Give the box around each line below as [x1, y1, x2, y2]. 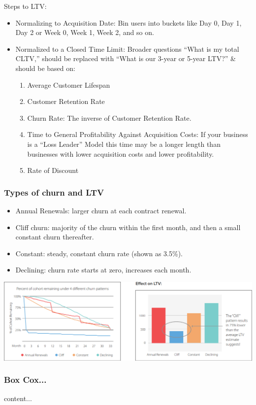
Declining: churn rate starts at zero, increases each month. [15, 265, 192, 275]
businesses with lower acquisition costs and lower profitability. [27, 148, 214, 159]
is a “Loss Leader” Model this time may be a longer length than [27, 138, 221, 149]
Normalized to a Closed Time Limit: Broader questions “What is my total [15, 43, 239, 54]
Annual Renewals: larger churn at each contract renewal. [15, 205, 187, 215]
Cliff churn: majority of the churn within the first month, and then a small [15, 222, 241, 232]
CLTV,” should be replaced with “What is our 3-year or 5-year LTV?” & [15, 53, 236, 64]
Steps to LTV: [4, 1, 47, 11]
